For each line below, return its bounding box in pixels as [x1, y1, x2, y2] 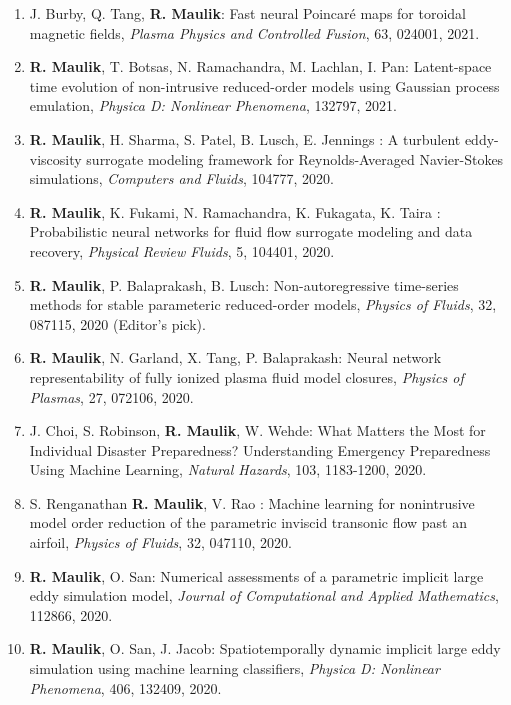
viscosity [29, 148, 82, 169]
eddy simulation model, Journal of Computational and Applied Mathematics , [29, 585, 499, 606]
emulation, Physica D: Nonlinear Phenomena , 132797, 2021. [29, 95, 397, 116]
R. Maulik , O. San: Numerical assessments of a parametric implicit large [29, 565, 484, 586]
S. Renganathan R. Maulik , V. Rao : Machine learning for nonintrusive [29, 492, 475, 513]
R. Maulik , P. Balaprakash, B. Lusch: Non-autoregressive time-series [29, 274, 459, 295]
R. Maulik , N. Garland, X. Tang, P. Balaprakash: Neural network [29, 347, 442, 368]
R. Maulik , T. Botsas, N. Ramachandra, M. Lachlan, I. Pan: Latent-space [29, 56, 492, 77]
